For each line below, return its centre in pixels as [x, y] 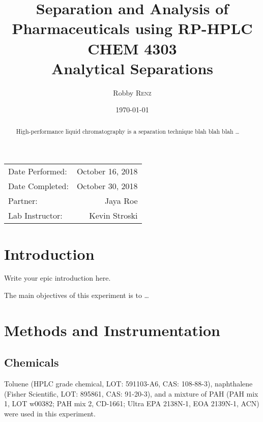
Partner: [23, 201]
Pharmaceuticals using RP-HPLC [132, 28]
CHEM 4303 [132, 48]
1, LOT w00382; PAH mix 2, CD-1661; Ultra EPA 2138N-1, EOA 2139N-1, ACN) [132, 403]
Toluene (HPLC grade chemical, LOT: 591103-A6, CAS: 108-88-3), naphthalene [128, 384]
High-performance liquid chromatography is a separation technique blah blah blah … [128, 131]
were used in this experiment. [50, 413]
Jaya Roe [121, 201]
